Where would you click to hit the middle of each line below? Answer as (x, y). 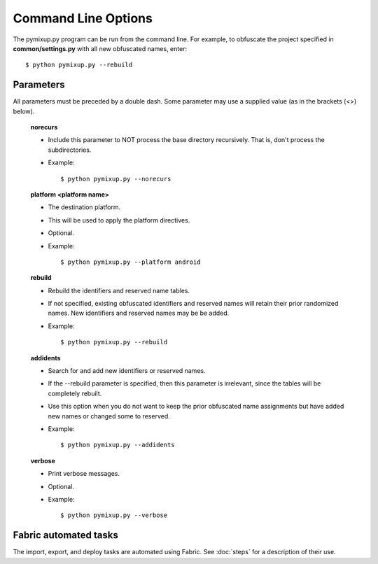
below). (24, 111)
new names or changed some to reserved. (109, 416)
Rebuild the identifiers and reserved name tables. (119, 290)
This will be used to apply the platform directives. (119, 220)
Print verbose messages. (84, 474)
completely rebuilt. (75, 393)
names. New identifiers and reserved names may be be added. (139, 313)
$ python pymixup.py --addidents (118, 445)
